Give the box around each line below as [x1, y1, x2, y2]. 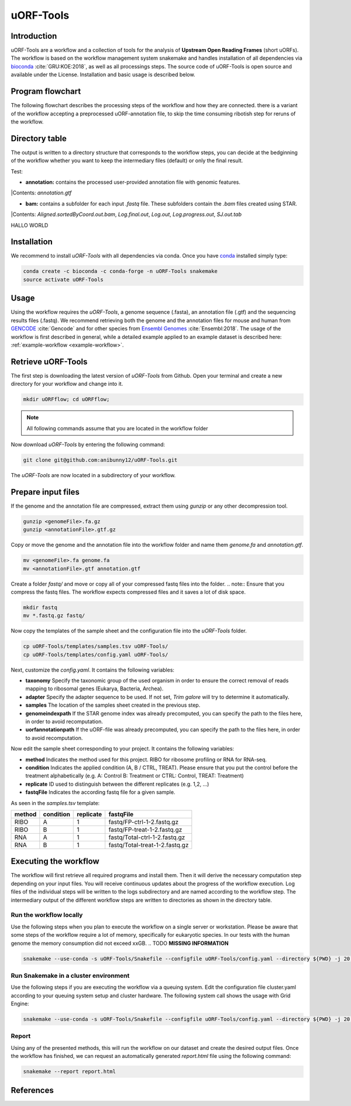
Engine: [11, 1000, 29, 1007]
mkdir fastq [23, 604, 58, 611]
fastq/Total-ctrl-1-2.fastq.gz [108, 833, 185, 841]
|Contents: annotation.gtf [11, 189, 72, 196]
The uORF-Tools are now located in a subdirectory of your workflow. [11, 471, 176, 478]
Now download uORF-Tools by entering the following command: [11, 441, 166, 448]
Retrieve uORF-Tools [11, 357, 88, 367]
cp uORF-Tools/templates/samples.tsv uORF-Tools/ [23, 643, 168, 650]
